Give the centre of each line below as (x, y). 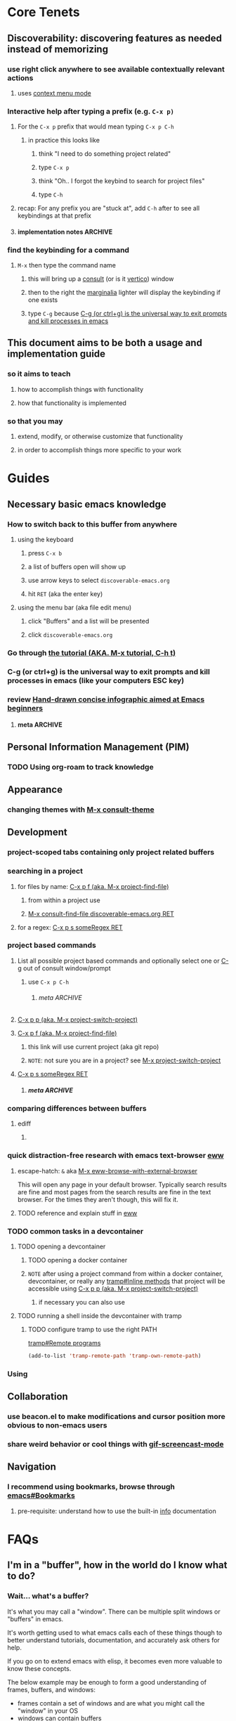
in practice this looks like (64, 140)
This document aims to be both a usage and (105, 343)
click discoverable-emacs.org (70, 634)
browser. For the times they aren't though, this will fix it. (98, 1199)
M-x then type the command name (66, 265)
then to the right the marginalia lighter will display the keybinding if (124, 293)
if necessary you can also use (81, 1302)
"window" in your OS (48, 1710)
